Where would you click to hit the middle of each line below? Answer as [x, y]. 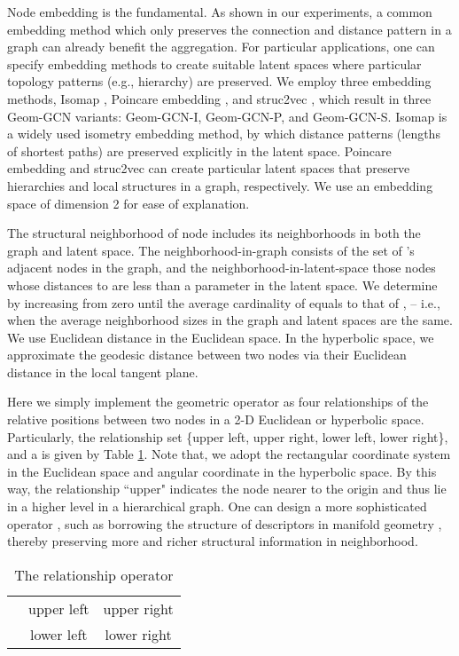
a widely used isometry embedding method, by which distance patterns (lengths [224, 134]
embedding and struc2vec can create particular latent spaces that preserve [209, 168]
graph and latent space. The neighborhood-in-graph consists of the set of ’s [211, 250]
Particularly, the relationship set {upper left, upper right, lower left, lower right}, [228, 436]
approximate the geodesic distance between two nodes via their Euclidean [207, 355]
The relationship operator [94, 574]
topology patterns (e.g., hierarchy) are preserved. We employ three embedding [219, 81]
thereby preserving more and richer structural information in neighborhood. [213, 541]
